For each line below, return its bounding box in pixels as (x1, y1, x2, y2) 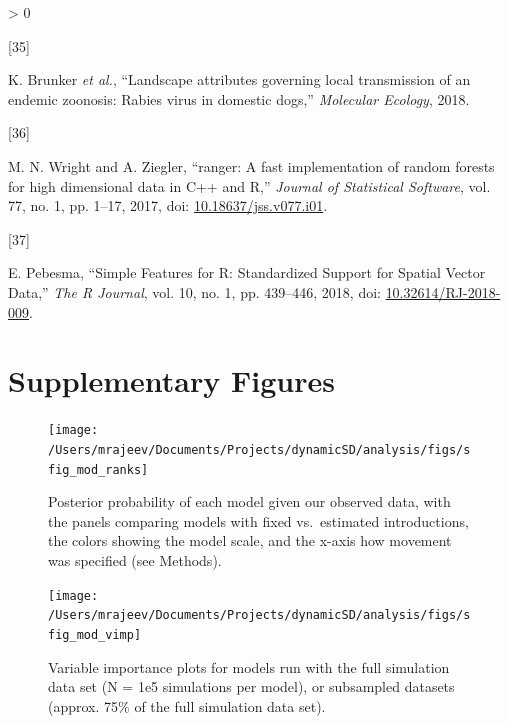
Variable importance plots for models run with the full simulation (48, 656, 450, 677)
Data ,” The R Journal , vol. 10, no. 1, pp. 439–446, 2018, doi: (8, 281, 381, 302)
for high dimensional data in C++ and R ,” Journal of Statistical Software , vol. (8, 175, 491, 196)
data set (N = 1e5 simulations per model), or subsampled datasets (48, 676, 455, 697)
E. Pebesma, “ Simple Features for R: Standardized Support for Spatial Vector (8, 262, 486, 283)
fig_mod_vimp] (48, 627, 142, 642)
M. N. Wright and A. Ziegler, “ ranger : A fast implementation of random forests (8, 155, 495, 176)
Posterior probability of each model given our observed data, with (48, 491, 451, 512)
